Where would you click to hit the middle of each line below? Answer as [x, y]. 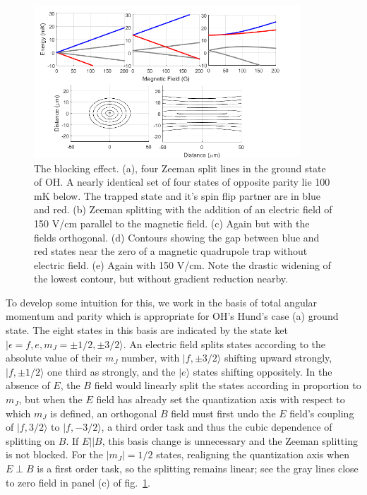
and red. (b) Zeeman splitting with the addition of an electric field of [183, 209]
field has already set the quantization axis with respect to [221, 399]
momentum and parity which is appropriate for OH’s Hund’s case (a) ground [172, 316]
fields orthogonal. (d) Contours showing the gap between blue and [177, 237]
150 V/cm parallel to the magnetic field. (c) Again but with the [172, 223]
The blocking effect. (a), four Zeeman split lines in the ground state [180, 168]
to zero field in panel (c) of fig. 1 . [78, 482]
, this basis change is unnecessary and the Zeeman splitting [230, 440]
